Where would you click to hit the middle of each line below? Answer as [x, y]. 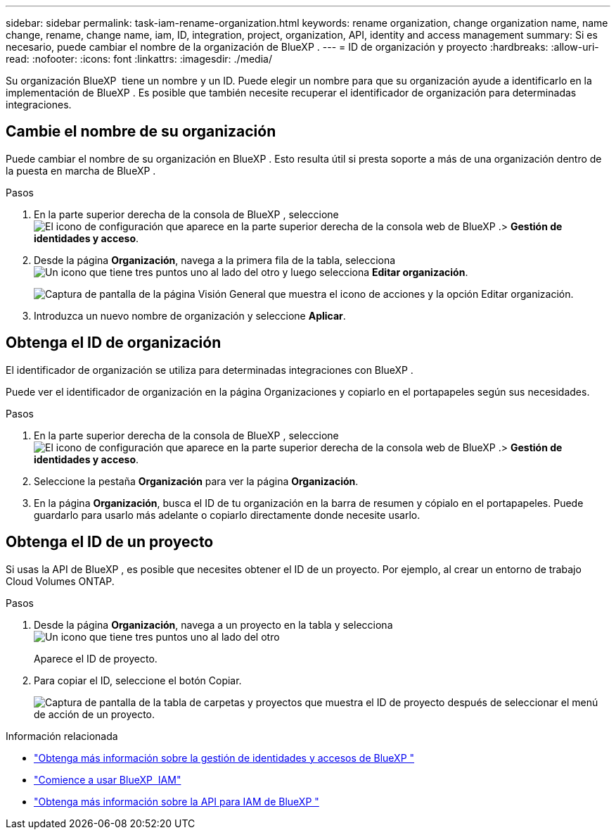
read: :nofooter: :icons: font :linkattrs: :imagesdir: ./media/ [139, 59]
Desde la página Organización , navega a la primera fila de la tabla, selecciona [215, 260]
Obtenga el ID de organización [114, 343]
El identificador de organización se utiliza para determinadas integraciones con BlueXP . [210, 370]
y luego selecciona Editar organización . [375, 272]
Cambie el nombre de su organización [141, 132]
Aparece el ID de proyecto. [96, 658]
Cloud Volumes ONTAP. [60, 581]
